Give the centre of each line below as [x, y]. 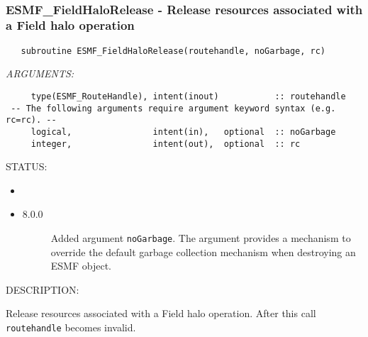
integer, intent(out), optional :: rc [166, 144]
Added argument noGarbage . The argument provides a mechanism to [201, 238]
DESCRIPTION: [43, 289]
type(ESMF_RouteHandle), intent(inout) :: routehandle [188, 96]
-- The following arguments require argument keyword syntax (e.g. [173, 108]
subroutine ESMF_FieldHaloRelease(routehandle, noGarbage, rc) [173, 51]
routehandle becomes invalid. [71, 327]
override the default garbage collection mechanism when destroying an [203, 252]
